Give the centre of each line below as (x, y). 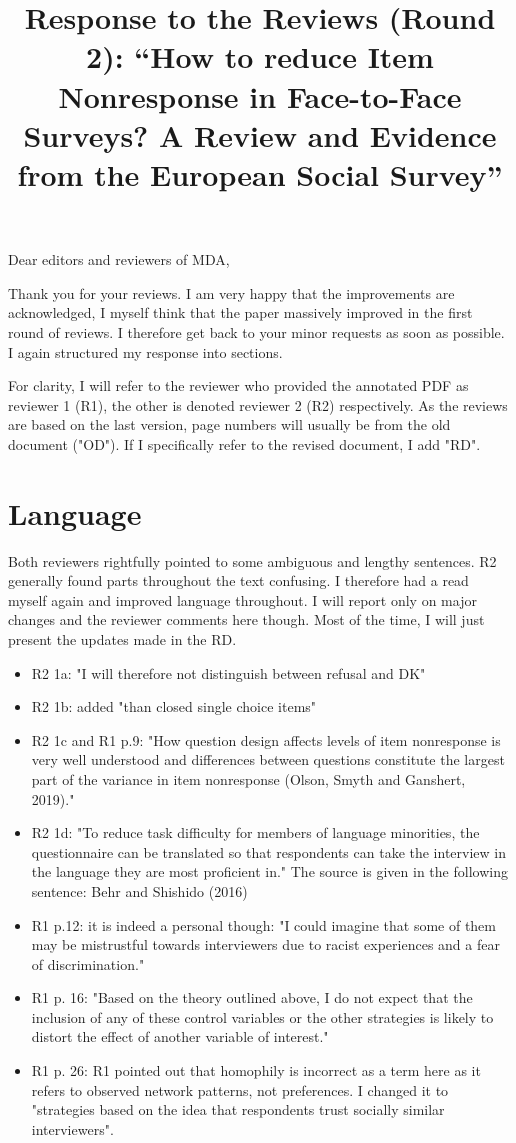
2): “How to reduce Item (260, 56)
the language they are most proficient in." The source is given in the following (269, 871)
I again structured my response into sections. (145, 351)
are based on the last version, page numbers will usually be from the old (229, 424)
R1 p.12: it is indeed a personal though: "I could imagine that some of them (263, 924)
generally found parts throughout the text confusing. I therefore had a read (238, 580)
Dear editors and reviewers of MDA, (119, 259)
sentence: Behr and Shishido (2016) (139, 890)
